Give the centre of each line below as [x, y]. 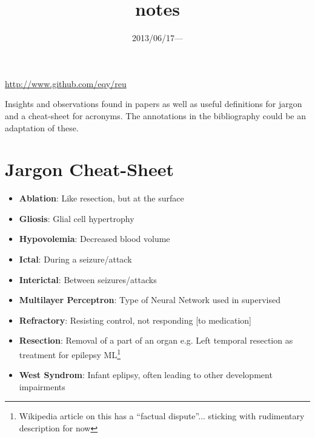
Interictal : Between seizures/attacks [88, 279]
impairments [42, 386]
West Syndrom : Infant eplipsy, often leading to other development [146, 375]
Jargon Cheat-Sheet [89, 169]
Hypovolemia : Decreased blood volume [94, 239]
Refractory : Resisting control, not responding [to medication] [135, 320]
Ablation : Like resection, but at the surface [101, 198]
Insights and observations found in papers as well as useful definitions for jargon [154, 104]
